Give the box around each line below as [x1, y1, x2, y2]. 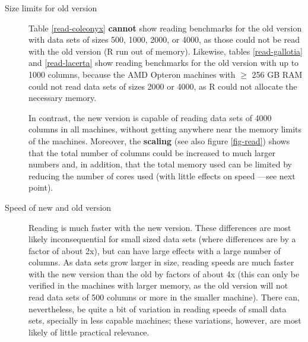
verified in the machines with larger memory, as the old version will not [28, 279, 288, 292]
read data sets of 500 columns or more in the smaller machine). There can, [28, 291, 300, 303]
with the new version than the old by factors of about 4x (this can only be [28, 267, 300, 280]
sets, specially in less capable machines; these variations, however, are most [28, 314, 301, 327]
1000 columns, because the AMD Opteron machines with [28, 68, 236, 80]
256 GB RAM [252, 68, 303, 80]
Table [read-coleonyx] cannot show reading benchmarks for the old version [28, 21, 302, 34]
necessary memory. [28, 91, 97, 104]
